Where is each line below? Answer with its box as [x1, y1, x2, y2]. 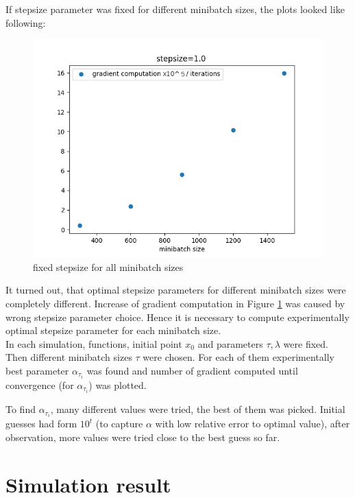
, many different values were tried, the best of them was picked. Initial [50, 402, 345, 416]
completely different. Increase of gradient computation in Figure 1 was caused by [5, 296, 345, 310]
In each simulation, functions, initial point [5, 336, 182, 351]
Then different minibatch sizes [5, 350, 132, 364]
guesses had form [5, 416, 77, 431]
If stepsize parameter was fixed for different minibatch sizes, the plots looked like [5, 2, 345, 16]
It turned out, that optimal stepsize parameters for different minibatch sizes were [5, 283, 346, 297]
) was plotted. [88, 378, 147, 392]
